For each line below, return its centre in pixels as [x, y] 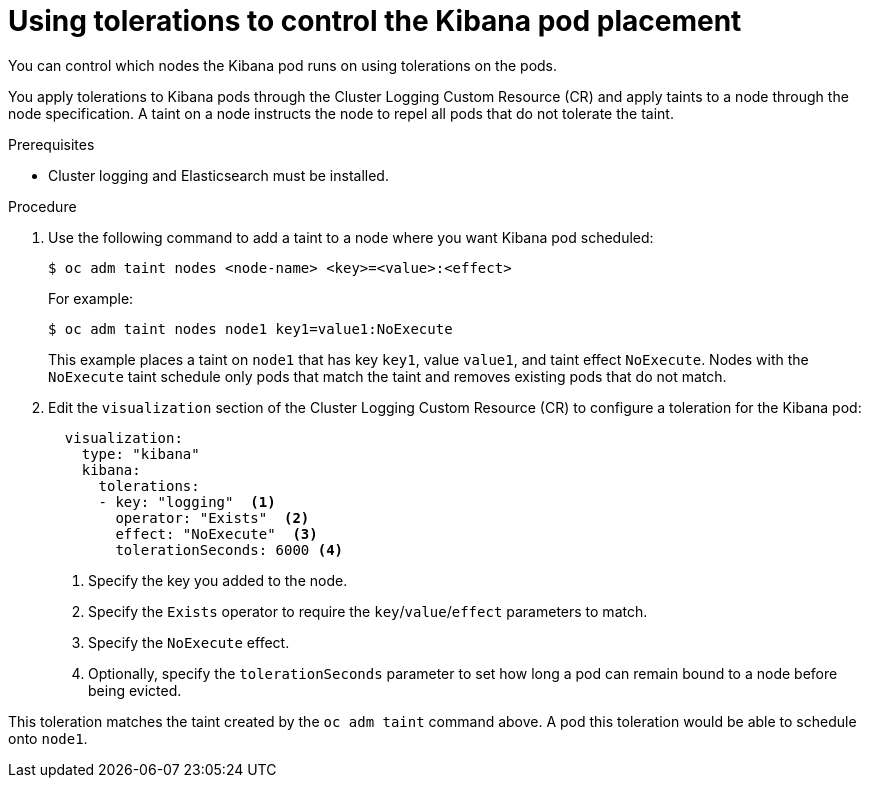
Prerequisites [51, 144]
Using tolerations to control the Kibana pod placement [375, 21]
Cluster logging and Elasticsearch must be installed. [218, 175]
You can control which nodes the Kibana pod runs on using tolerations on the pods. [283, 65]
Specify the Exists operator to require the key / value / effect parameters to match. [368, 611]
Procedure [42, 206]
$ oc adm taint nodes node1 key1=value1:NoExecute [250, 328]
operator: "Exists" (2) [212, 517]
